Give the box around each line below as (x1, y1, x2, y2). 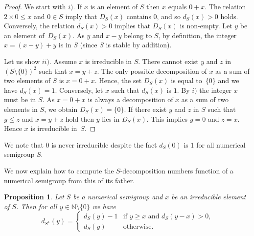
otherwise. (123, 223, 154, 230)
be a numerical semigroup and (73, 192, 163, 202)
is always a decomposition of (88, 94, 173, 105)
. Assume (49, 56, 77, 66)
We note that (4, 139, 44, 150)
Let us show (4, 56, 40, 66)
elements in (4, 104, 38, 114)
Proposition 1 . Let (4, 192, 64, 202)
